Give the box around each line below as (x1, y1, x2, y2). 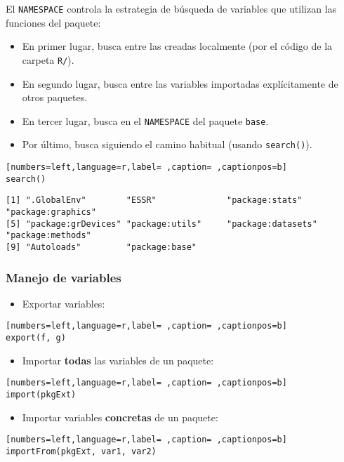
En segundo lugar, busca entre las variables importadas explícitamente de (22, 76, 338, 91)
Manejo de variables (6, 268, 121, 286)
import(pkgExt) (6, 389, 77, 400)
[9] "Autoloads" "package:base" (6, 242, 197, 252)
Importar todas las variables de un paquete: (22, 352, 214, 367)
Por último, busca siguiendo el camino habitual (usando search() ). (22, 137, 312, 152)
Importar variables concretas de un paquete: (22, 409, 218, 424)
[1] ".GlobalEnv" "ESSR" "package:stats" (6, 195, 303, 206)
